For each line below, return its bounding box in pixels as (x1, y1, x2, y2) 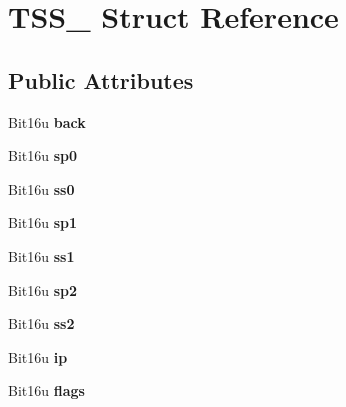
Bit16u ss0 (8, 178, 75, 199)
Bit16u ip (8, 346, 68, 367)
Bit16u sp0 (8, 145, 78, 166)
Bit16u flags (8, 380, 85, 401)
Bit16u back (8, 111, 86, 132)
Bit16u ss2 (8, 313, 75, 334)
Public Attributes (8, 64, 194, 95)
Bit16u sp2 (8, 279, 78, 300)
